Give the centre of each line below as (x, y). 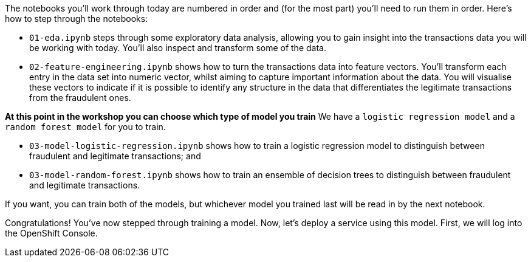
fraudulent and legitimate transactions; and (115, 156)
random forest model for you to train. (85, 127)
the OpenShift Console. (51, 233)
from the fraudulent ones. (80, 98)
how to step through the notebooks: (77, 19)
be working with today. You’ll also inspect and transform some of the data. (178, 48)
